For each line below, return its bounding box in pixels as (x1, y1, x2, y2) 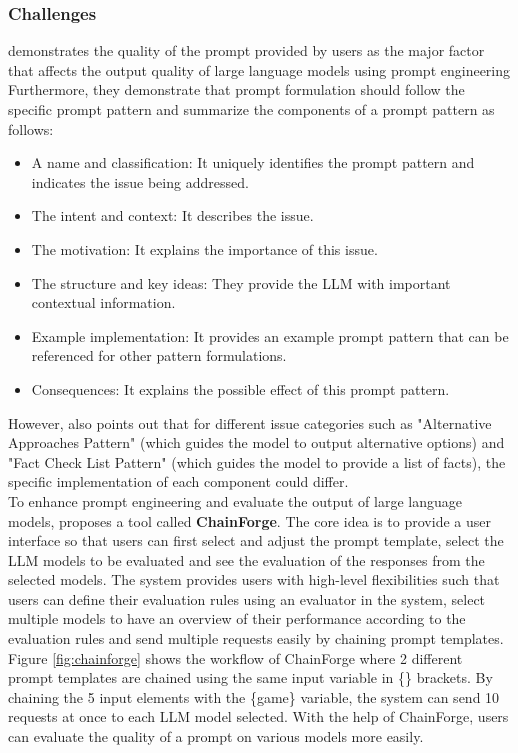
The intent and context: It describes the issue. (31, 205, 314, 226)
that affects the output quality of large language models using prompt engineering (8, 59, 511, 80)
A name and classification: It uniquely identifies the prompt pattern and (31, 152, 475, 173)
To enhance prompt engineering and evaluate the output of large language (8, 490, 462, 511)
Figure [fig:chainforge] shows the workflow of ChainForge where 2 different (8, 647, 463, 668)
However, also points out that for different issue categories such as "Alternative (8, 412, 492, 433)
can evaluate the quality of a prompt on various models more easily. (8, 726, 424, 747)
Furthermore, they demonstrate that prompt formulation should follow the (8, 79, 465, 100)
